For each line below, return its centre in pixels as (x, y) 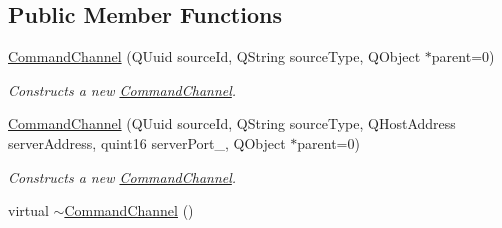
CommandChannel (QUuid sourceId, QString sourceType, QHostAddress (232, 123)
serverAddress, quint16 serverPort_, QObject (147, 142)
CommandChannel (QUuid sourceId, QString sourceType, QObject (214, 56)
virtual (28, 210)
